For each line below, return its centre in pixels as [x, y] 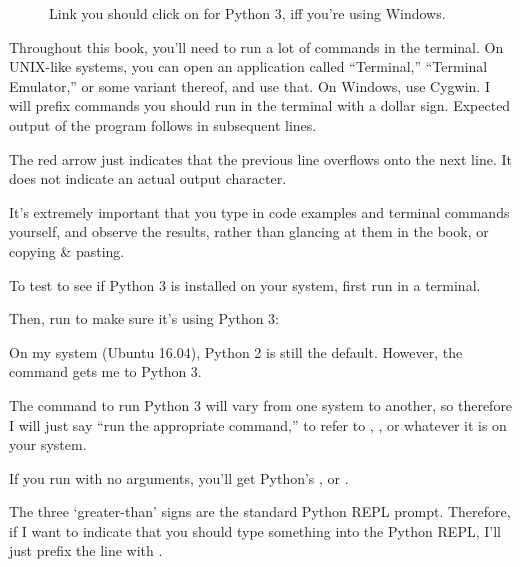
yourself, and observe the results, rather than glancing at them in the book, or [249, 231]
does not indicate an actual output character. [148, 178]
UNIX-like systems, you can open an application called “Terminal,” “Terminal [248, 66]
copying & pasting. [67, 250]
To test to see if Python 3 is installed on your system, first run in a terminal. [245, 284]
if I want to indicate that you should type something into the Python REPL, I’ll [255, 530]
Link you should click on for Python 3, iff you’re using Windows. [247, 13]
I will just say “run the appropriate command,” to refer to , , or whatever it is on [258, 424]
